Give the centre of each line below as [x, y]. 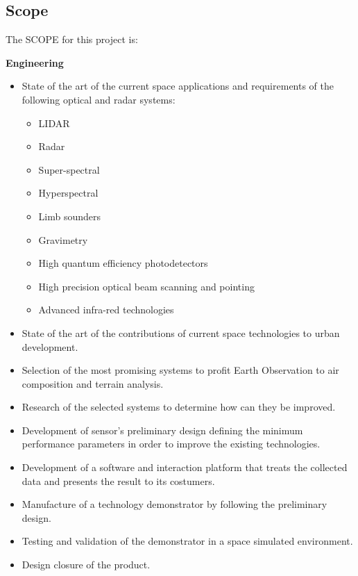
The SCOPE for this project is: [72, 39]
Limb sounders [70, 216]
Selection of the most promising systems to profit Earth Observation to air [180, 370]
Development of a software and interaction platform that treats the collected [185, 467]
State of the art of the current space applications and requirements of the [178, 86]
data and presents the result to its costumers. [118, 480]
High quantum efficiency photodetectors [123, 263]
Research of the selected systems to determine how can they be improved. [179, 407]
